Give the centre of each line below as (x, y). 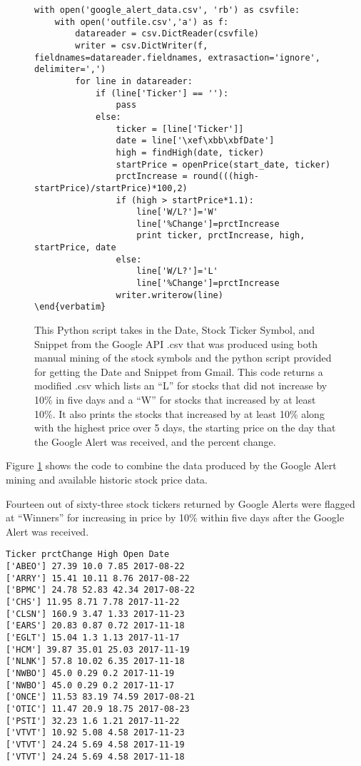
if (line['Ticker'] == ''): (162, 93)
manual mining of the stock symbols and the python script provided (183, 358)
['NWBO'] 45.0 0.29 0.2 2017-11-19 (90, 673)
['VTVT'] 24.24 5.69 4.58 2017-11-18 (95, 756)
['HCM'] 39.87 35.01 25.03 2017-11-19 (98, 649)
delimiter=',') (70, 70)
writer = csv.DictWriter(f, (142, 45)
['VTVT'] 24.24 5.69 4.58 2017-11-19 (95, 744)
